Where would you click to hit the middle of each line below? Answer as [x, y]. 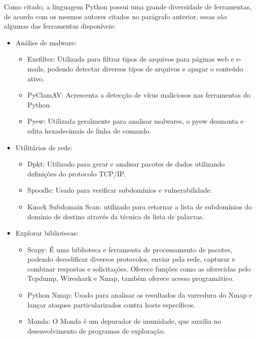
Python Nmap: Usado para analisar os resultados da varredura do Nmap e [140, 295]
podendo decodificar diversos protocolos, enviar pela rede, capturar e [131, 259]
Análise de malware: [46, 42]
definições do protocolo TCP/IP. [76, 173]
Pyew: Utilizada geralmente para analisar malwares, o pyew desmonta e [135, 121]
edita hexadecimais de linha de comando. [89, 130]
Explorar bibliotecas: [47, 233]
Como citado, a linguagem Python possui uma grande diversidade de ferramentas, [128, 6]
